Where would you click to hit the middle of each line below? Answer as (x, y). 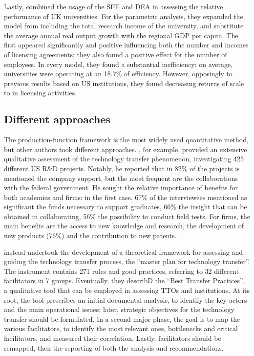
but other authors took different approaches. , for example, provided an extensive (126, 149)
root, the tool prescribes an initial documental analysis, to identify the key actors (126, 300)
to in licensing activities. (41, 93)
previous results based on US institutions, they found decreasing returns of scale (124, 83)
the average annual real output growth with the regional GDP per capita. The (121, 35)
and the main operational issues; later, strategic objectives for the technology (119, 309)
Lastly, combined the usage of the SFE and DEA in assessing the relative (114, 6)
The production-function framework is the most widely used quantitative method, (126, 140)
